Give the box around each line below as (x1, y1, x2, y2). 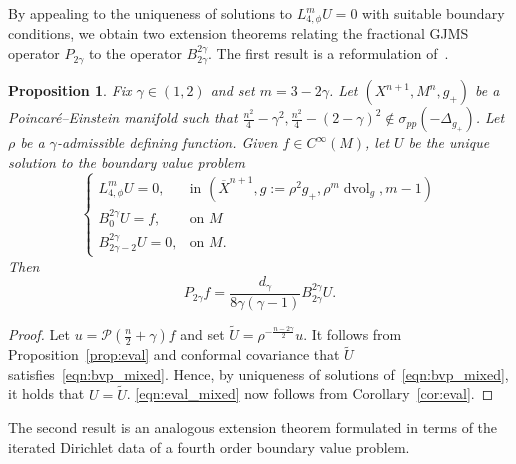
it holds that (8, 383, 85, 404)
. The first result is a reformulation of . (208, 43, 449, 64)
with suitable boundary (362, 3, 505, 23)
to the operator (88, 43, 182, 64)
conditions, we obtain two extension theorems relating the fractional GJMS (8, 23, 469, 44)
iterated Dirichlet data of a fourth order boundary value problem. (8, 436, 410, 457)
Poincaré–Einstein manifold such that (8, 107, 238, 128)
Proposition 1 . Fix (8, 80, 132, 101)
